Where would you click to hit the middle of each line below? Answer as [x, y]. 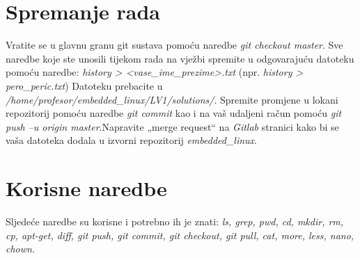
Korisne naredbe [86, 188]
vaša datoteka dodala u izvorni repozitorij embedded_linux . [131, 140]
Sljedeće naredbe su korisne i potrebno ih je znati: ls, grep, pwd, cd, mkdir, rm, [175, 221]
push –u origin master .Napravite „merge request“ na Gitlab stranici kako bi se [172, 126]
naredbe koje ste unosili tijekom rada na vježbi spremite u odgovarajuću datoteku [180, 58]
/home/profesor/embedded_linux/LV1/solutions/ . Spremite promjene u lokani [172, 99]
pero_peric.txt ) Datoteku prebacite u [84, 85]
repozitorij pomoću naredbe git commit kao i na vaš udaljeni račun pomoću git [174, 113]
